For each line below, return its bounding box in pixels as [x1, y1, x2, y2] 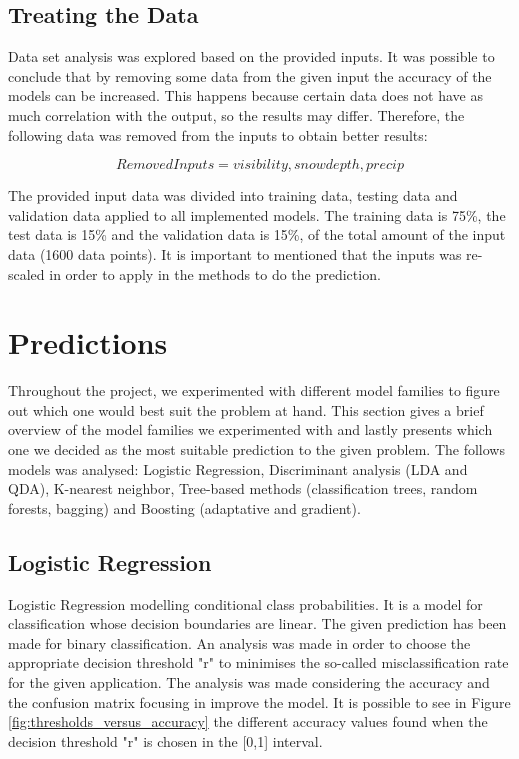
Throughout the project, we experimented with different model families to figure [8, 380, 500, 401]
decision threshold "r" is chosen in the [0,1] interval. [8, 730, 323, 751]
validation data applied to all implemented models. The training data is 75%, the [8, 204, 506, 225]
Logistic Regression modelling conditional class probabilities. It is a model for [8, 593, 483, 614]
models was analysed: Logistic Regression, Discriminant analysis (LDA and [8, 458, 468, 479]
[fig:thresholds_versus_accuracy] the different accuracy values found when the [8, 711, 488, 732]
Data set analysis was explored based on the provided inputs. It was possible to [8, 46, 495, 67]
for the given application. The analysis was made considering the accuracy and [8, 672, 490, 692]
